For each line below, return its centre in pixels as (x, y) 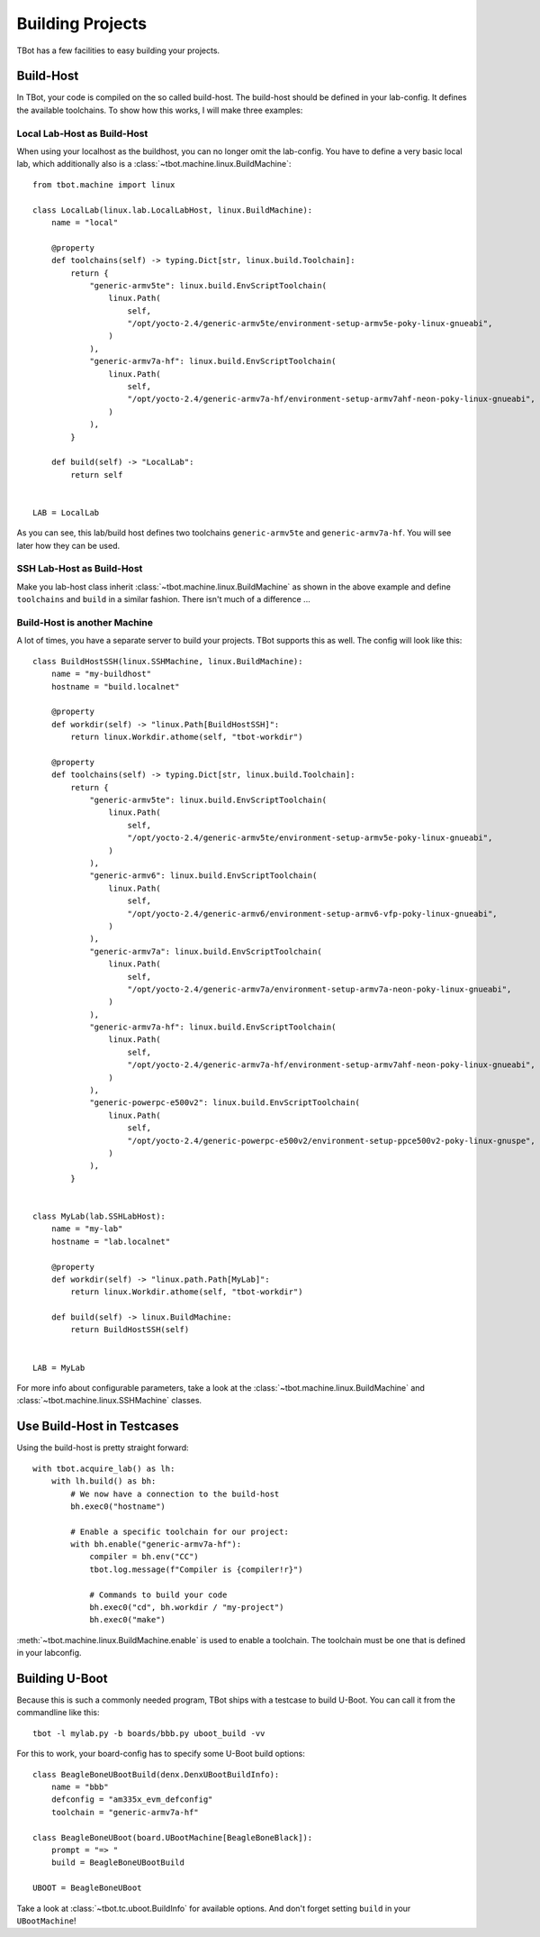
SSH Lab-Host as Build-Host (80, 569)
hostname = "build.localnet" (115, 686)
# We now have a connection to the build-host (175, 1494)
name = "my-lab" (87, 1229)
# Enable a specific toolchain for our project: (180, 1531)
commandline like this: (58, 1713)
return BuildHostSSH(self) (130, 1330)
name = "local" (85, 222)
